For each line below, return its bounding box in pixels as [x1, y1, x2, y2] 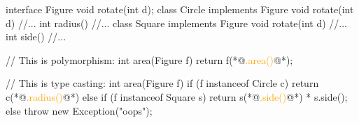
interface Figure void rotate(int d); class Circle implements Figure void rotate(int [6, 2, 354, 16]
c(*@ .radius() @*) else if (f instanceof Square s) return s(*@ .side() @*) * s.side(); [6, 89, 348, 104]
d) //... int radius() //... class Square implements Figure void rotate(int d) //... [6, 15, 347, 30]
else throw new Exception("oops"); [6, 103, 153, 117]
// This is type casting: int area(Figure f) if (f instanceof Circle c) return [6, 76, 319, 90]
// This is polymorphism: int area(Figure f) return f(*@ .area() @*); [6, 52, 293, 67]
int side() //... [6, 29, 66, 44]
